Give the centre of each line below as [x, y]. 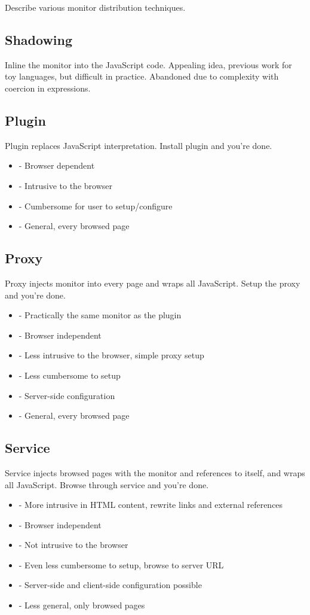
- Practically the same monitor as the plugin [100, 315]
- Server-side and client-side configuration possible [110, 585]
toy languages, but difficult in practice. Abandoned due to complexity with [142, 76]
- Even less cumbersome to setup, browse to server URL [121, 564]
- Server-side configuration [67, 395]
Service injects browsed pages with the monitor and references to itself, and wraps [155, 472]
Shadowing [39, 39]
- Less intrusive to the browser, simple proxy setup [111, 355]
